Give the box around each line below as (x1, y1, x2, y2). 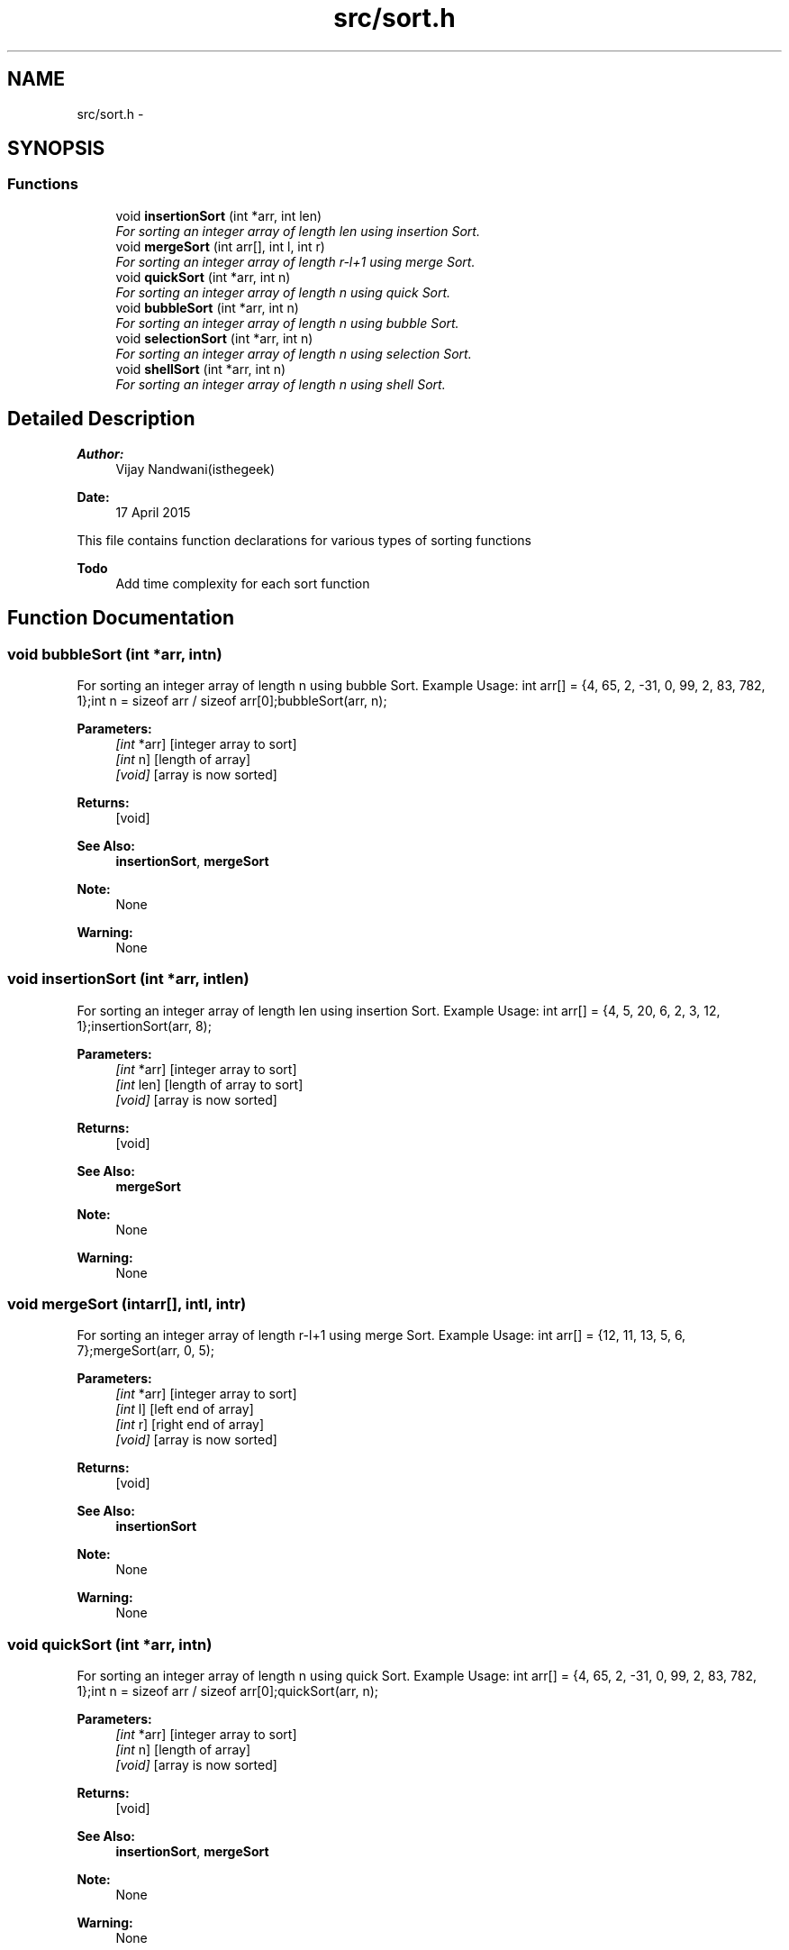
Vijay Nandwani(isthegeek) (115, 460, 276, 477)
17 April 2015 (115, 504, 191, 520)
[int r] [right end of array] (115, 1417, 265, 1433)
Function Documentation (7, 606, 234, 630)
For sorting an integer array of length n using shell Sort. (115, 376, 446, 392)
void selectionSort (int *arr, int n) (115, 330, 313, 346)
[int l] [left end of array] (115, 1401, 254, 1417)
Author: (77, 445, 124, 461)
